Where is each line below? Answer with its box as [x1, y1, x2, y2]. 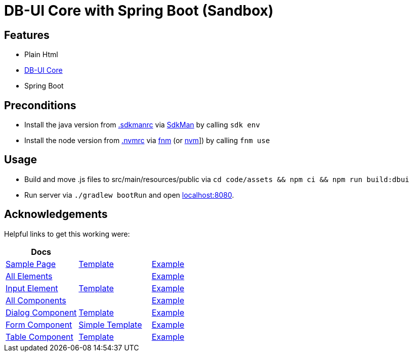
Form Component [6, 319, 72, 330]
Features [4, 28, 50, 41]
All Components [6, 295, 66, 305]
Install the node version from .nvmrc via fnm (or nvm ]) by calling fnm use [24, 136, 270, 145]
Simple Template [78, 319, 142, 330]
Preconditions [4, 99, 76, 112]
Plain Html [24, 50, 58, 59]
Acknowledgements [4, 208, 108, 221]
